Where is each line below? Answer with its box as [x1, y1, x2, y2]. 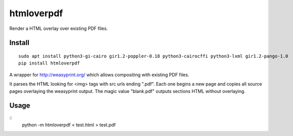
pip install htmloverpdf [18, 60, 80, 66]
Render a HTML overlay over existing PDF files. [9, 25, 108, 31]
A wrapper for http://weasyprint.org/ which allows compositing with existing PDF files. [9, 72, 190, 78]
